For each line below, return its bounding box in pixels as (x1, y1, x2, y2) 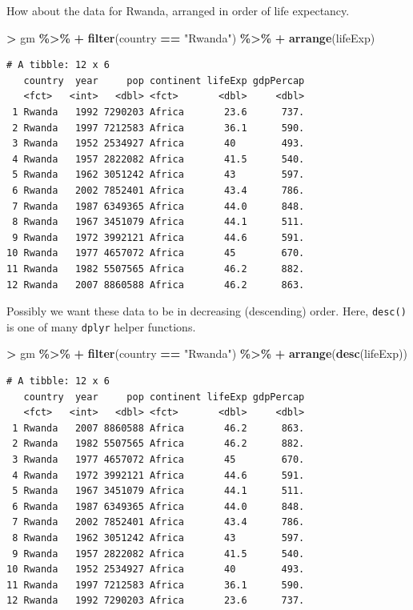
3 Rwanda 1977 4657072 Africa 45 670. (12, 453, 305, 465)
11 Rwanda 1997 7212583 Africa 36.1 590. (6, 579, 305, 591)
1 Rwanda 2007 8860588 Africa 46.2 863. (12, 422, 305, 434)
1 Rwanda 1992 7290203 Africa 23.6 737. (12, 106, 305, 118)
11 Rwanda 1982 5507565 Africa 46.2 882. (6, 263, 305, 275)
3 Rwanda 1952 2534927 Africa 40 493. (12, 138, 305, 150)
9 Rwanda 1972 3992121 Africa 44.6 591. (12, 231, 305, 243)
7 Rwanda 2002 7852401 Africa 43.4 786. (12, 516, 305, 528)
